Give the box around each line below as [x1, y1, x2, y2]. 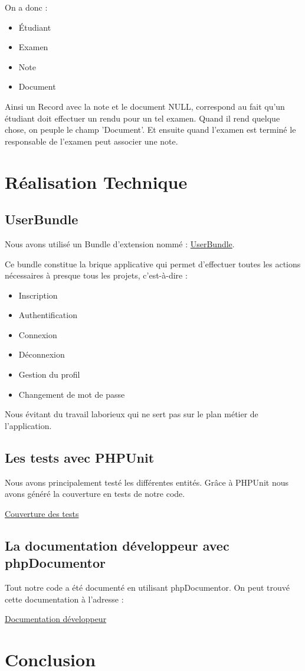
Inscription [18, 289, 58, 301]
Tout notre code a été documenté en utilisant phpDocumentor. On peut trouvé [5, 581, 290, 594]
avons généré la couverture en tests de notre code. [5, 487, 185, 500]
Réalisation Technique [5, 169, 188, 194]
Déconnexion [18, 348, 65, 361]
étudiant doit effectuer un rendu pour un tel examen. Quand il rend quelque [5, 112, 280, 124]
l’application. [5, 419, 52, 431]
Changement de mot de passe [18, 388, 125, 400]
